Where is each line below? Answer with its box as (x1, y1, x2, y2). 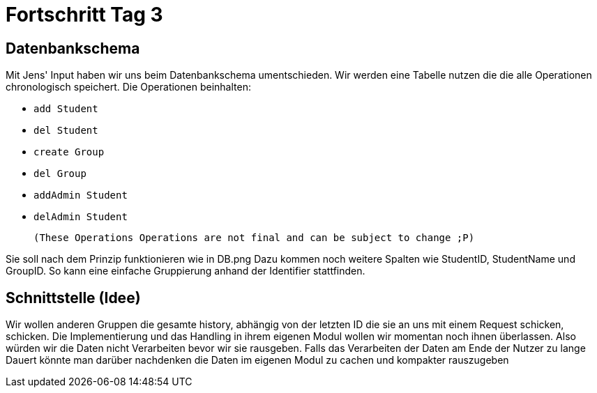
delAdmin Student (33, 211, 128, 223)
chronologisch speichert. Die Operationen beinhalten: (6, 81, 251, 93)
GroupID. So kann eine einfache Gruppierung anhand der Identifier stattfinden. (6, 265, 365, 277)
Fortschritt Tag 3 (6, 3, 163, 26)
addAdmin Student (33, 190, 128, 201)
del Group (33, 168, 86, 180)
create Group (33, 146, 105, 158)
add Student (33, 103, 98, 115)
